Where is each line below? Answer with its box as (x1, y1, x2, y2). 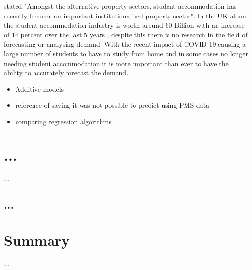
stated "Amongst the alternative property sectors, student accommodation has (4, 1, 237, 11)
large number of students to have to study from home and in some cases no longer (4, 48, 249, 58)
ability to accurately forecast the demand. (4, 67, 129, 78)
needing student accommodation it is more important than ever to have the (4, 58, 229, 68)
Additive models (15, 84, 64, 94)
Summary (4, 230, 70, 250)
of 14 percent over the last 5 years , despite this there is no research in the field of (4, 29, 248, 39)
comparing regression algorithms (15, 116, 112, 126)
